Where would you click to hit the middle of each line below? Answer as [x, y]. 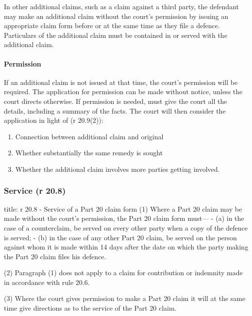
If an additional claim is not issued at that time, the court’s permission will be [121, 82]
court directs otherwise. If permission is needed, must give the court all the [116, 101]
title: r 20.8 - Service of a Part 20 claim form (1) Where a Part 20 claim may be [123, 208]
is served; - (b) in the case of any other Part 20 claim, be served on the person [120, 237]
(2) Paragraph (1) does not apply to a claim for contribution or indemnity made [123, 273]
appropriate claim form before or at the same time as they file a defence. [112, 25]
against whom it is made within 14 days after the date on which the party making [126, 247]
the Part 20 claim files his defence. [55, 256]
